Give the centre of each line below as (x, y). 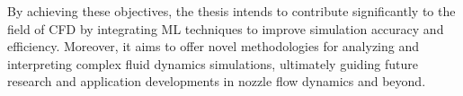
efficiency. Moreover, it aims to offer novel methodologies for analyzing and (214, 46)
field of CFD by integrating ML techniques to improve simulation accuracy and (226, 28)
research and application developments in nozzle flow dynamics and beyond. (217, 81)
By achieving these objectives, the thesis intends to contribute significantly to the (231, 11)
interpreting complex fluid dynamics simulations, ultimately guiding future (213, 63)
